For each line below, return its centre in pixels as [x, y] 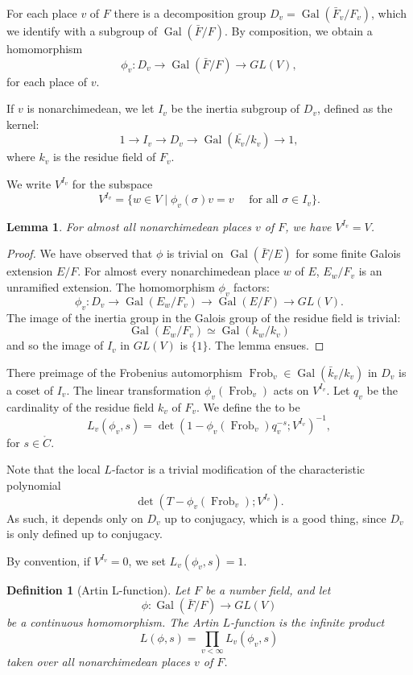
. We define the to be [248, 406]
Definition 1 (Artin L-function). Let [98, 589]
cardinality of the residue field [81, 406]
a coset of [30, 389]
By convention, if [49, 560]
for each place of [47, 81]
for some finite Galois [348, 253]
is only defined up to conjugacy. [85, 534]
